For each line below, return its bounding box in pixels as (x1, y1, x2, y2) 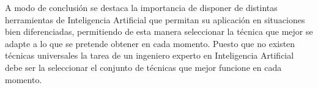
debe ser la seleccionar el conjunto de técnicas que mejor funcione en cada (5, 61, 282, 73)
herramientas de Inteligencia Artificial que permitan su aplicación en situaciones (5, 13, 305, 26)
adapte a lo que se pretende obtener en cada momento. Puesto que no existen (5, 37, 295, 50)
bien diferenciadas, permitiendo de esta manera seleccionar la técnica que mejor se (5, 25, 313, 38)
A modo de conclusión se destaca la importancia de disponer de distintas (5, 1, 278, 13)
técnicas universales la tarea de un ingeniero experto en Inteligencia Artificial (5, 49, 294, 62)
